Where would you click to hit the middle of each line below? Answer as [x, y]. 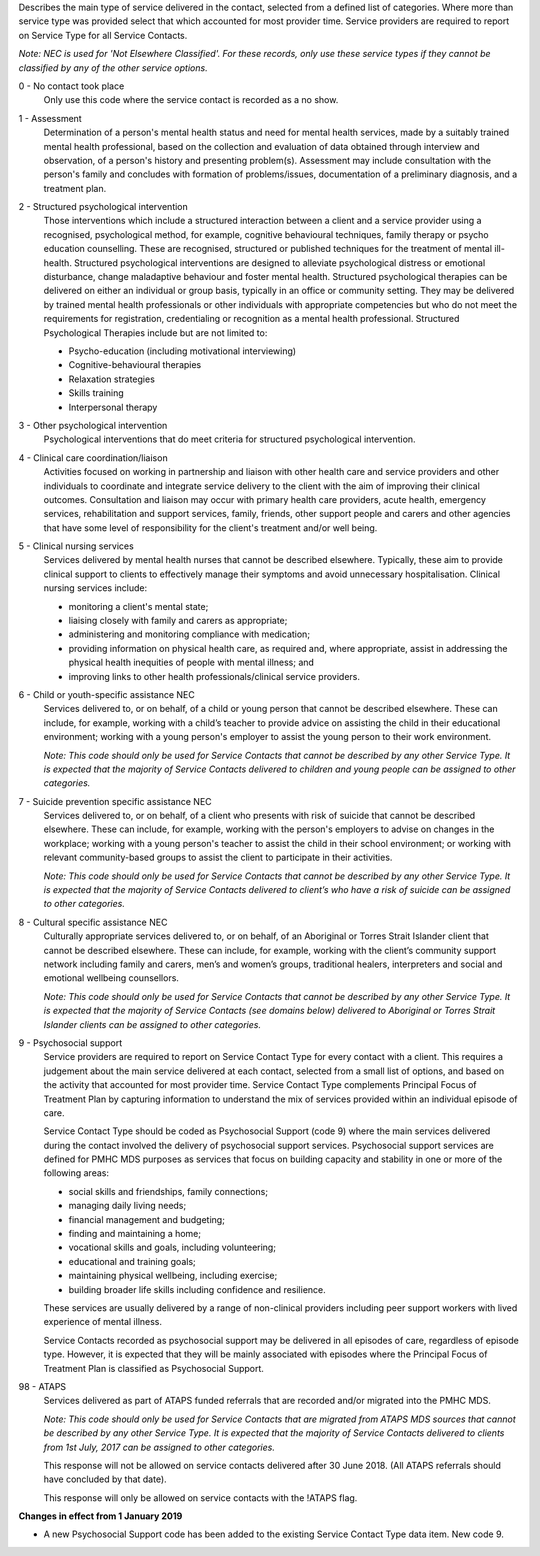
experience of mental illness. [103, 1322]
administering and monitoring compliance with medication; [189, 634]
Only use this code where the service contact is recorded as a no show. [191, 100]
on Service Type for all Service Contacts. [103, 35]
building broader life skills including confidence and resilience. [197, 1289]
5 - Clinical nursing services [76, 546]
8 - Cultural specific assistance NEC [93, 922]
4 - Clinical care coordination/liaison [93, 457]
